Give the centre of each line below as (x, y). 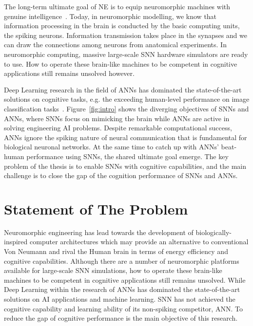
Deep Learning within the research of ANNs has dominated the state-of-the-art (122, 289)
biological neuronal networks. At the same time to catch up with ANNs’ (111, 147)
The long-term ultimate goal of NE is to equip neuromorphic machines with (117, 6)
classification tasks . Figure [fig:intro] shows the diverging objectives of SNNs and (126, 108)
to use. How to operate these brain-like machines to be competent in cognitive (121, 63)
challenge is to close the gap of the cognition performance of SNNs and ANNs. (121, 175)
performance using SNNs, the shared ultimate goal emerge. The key (127, 156)
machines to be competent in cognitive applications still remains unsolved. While (125, 280)
